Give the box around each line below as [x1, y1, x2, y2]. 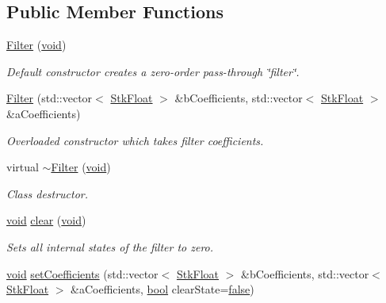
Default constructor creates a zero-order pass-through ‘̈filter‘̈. [6, 63, 300, 79]
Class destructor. [6, 185, 89, 201]
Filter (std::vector [6, 90, 93, 106]
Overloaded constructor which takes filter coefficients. [6, 132, 264, 148]
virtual [6, 159, 39, 175]
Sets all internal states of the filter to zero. [6, 238, 214, 255]
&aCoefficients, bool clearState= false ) [71, 281, 254, 297]
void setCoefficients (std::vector [6, 265, 159, 282]
